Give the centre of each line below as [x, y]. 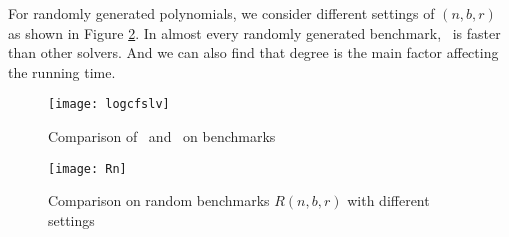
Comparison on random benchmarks [159, 200]
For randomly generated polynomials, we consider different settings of [221, 13]
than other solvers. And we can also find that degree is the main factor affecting [253, 52]
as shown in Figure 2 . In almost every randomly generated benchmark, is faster [254, 32]
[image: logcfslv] [109, 104]
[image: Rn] [87, 168]
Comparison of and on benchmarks [162, 136]
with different [388, 200]
